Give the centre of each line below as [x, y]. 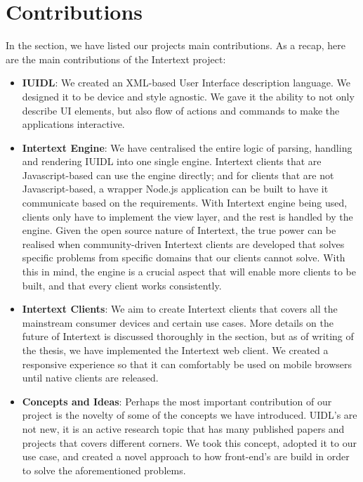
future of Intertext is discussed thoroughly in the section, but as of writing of [188, 336]
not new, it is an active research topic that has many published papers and [183, 428]
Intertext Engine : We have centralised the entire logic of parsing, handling [187, 147]
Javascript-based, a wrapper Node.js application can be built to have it [175, 189]
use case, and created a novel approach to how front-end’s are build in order [186, 456]
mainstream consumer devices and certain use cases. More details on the [178, 322]
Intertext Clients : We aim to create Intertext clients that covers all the [180, 309]
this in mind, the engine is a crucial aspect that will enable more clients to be [189, 272]
